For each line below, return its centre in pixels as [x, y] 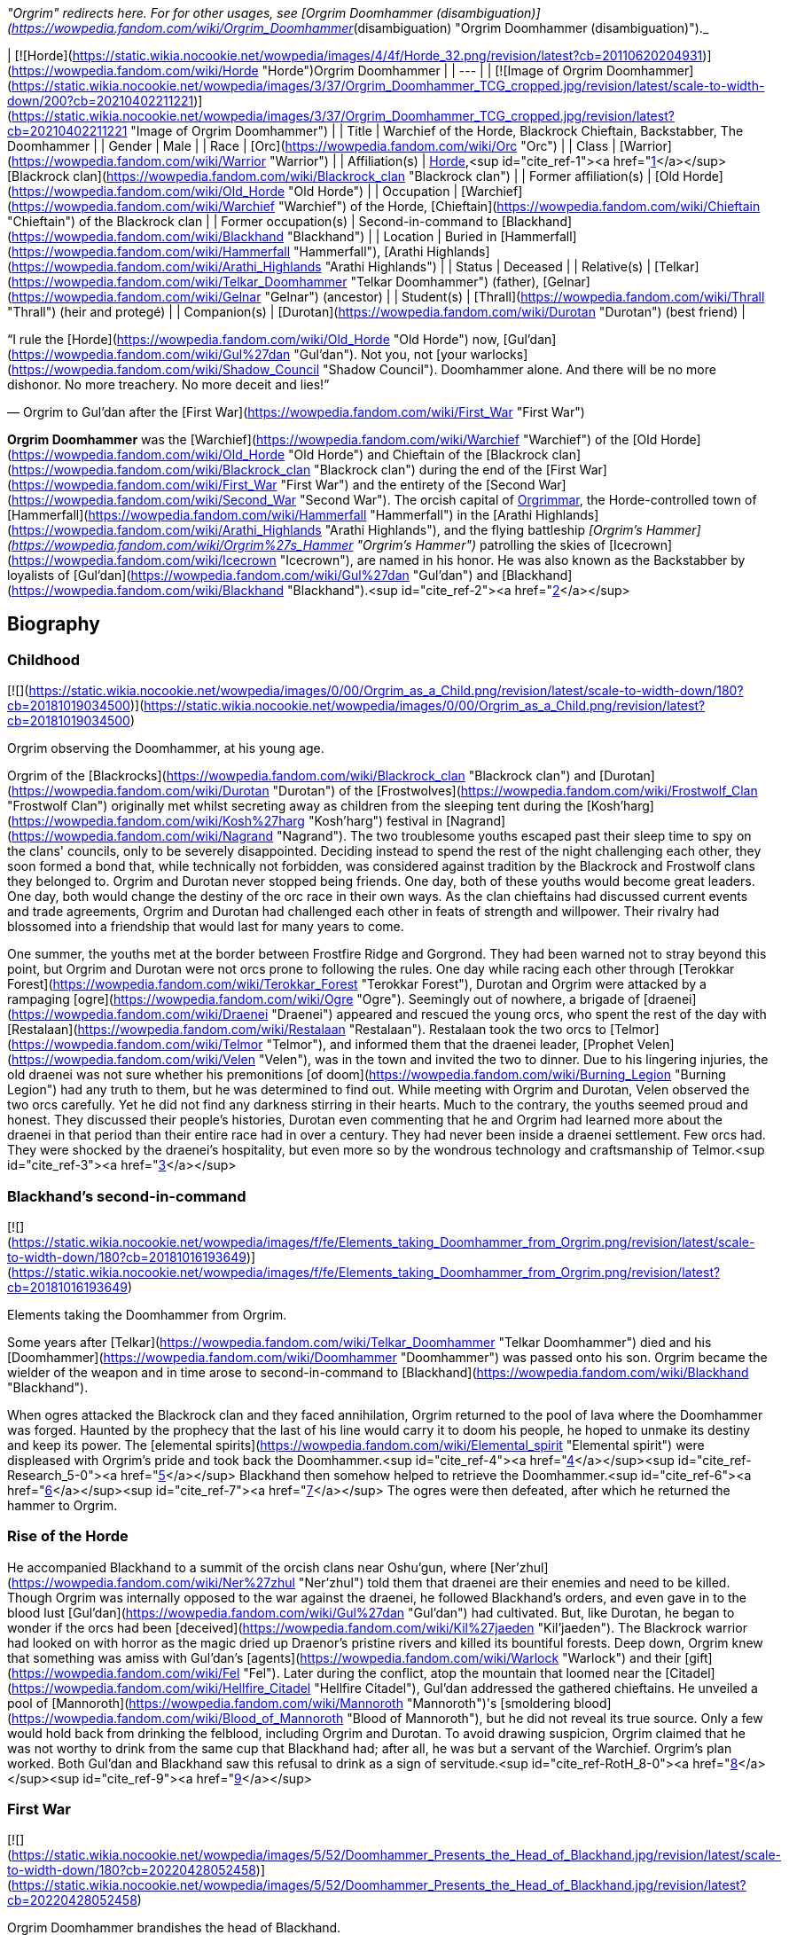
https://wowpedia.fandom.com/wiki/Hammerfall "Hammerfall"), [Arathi [218, 251]
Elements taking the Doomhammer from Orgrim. [147, 1314]
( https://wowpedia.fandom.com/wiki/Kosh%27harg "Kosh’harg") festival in [225, 821]
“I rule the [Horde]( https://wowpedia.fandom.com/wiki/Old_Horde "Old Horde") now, [254, 339]
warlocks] [499, 354]
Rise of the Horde [68, 1536]
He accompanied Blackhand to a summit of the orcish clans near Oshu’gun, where [247, 1567]
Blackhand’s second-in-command [127, 1196]
